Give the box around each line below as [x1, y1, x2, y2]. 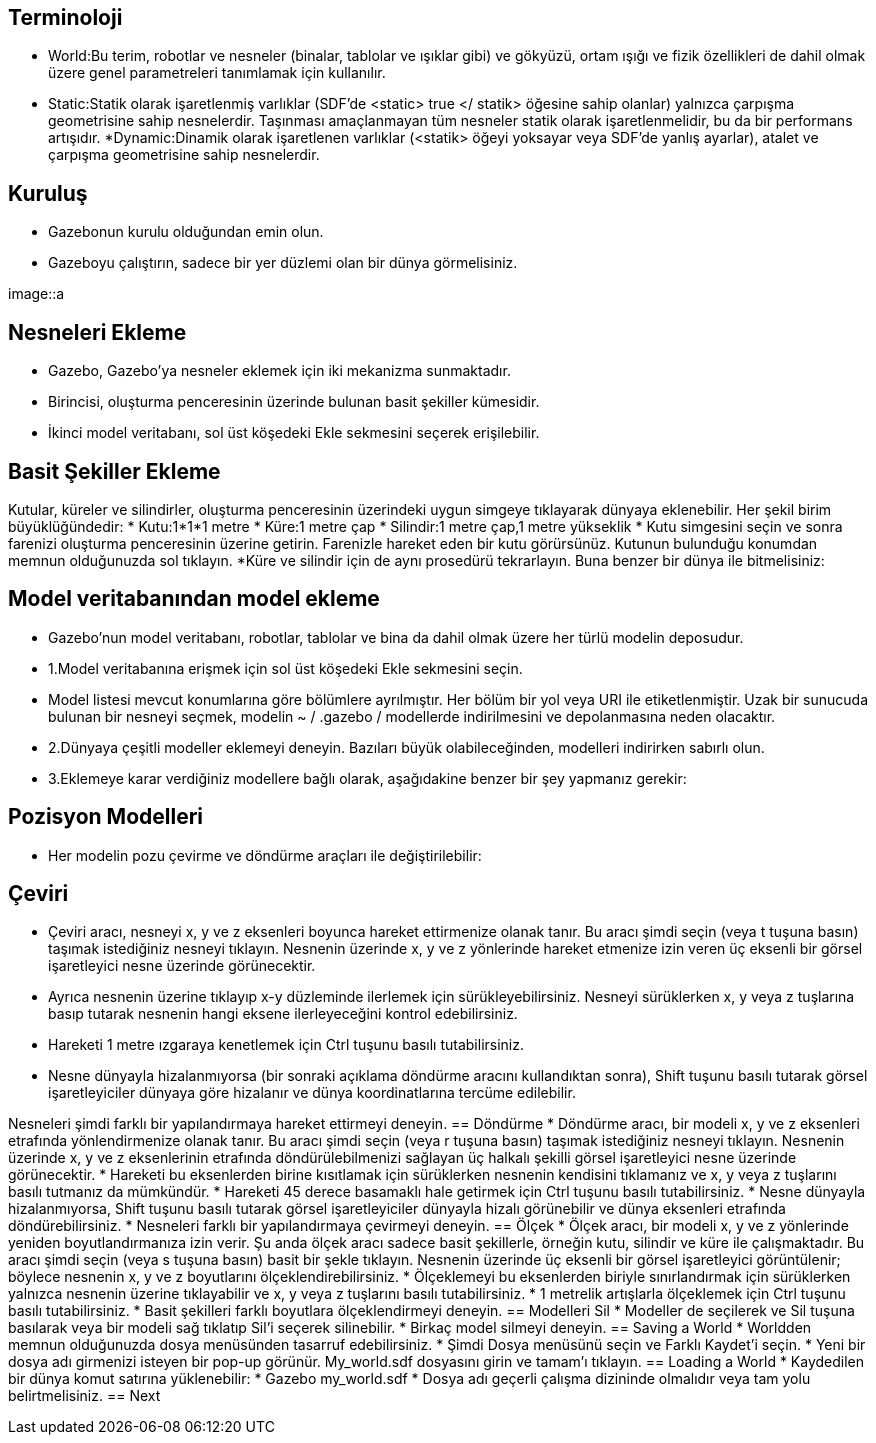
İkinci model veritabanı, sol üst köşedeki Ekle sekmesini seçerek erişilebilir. [48, 424, 540, 442]
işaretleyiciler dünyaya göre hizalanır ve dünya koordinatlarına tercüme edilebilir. [48, 1084, 576, 1102]
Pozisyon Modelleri [8, 804, 203, 830]
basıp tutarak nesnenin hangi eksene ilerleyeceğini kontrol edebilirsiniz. [48, 1005, 518, 1023]
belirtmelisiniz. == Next [8, 1387, 161, 1405]
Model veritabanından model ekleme [8, 586, 380, 612]
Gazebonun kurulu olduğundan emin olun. [48, 223, 324, 241]
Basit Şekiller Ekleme [8, 458, 221, 484]
